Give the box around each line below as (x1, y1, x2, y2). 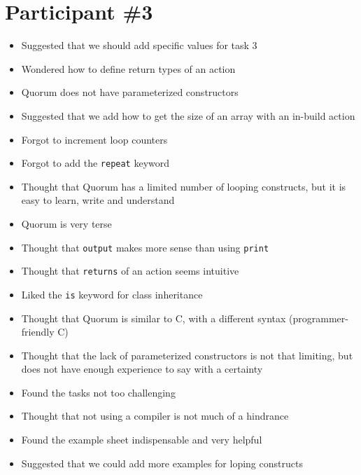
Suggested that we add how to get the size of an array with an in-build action (21, 108, 355, 123)
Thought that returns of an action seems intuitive (21, 263, 239, 278)
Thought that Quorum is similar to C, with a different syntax (21, 310, 286, 325)
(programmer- (289, 310, 348, 325)
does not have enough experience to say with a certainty (21, 362, 263, 376)
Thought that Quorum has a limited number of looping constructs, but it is (21, 179, 346, 193)
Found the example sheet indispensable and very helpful (21, 432, 262, 447)
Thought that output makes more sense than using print (21, 240, 269, 254)
